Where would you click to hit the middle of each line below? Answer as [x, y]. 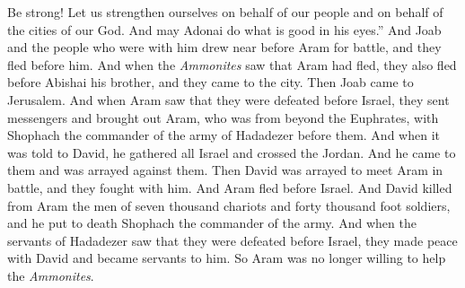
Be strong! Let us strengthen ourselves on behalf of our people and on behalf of [225, 12]
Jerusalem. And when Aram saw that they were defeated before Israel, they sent [228, 99]
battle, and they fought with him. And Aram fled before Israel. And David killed [230, 187]
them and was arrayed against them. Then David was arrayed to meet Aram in [225, 170]
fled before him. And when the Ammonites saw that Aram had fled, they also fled [232, 64]
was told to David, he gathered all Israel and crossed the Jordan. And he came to [232, 152]
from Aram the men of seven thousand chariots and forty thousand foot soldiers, [229, 205]
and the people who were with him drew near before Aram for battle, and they [224, 47]
